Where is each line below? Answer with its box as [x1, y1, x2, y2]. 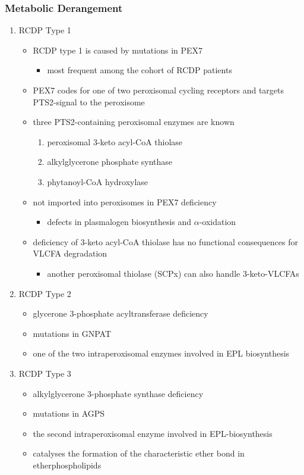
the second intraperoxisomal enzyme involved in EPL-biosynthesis [33, 427, 273, 439]
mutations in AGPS [33, 407, 105, 420]
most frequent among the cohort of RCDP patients [47, 64, 232, 76]
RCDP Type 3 [18, 367, 71, 379]
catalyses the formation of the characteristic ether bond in [33, 447, 245, 460]
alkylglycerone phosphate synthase [47, 155, 173, 168]
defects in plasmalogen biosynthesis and [47, 215, 192, 228]
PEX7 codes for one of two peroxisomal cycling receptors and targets [33, 84, 284, 96]
